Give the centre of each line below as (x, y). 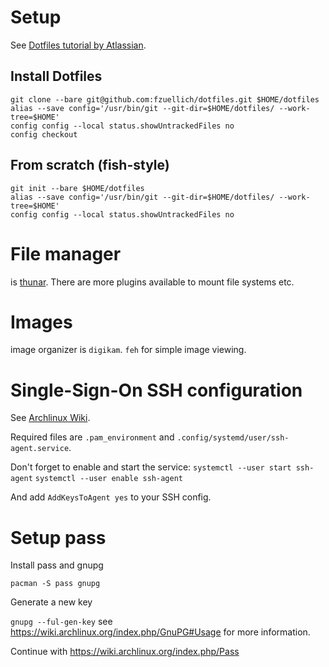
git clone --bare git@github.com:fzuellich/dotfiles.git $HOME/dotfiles (165, 99)
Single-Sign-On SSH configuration (156, 390)
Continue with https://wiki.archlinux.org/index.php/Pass (125, 652)
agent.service (40, 449)
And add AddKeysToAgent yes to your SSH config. (111, 497)
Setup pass (58, 537)
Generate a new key (51, 602)
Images (41, 322)
